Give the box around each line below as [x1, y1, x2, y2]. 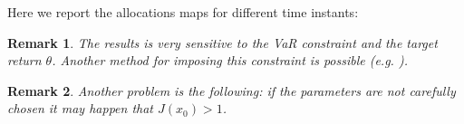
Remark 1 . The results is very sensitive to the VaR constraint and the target [7, 33, 438, 52]
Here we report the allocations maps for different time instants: [7, 3, 359, 21]
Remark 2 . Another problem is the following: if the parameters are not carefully [7, 81, 456, 100]
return [7, 51, 42, 70]
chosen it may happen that [7, 99, 153, 118]
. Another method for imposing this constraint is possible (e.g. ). [52, 51, 408, 70]
